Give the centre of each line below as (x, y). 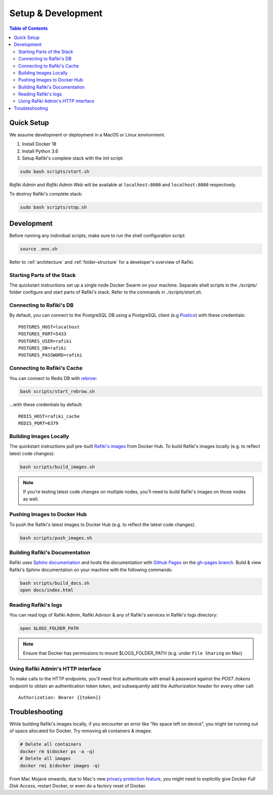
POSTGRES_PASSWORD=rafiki (51, 355)
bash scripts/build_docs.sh (55, 583)
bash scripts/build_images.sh (57, 467)
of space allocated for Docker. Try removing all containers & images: (81, 731)
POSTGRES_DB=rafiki (42, 348)
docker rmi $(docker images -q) (60, 765)
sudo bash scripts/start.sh (55, 171)
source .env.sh (39, 249)
